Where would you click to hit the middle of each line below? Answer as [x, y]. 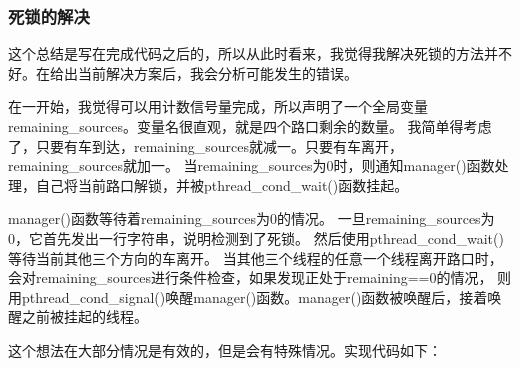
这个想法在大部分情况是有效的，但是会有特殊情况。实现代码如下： [225, 349]
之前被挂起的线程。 [84, 316]
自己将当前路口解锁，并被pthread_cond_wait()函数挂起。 [222, 184]
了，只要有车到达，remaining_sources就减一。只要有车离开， [205, 145]
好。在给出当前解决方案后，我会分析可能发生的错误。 [183, 72]
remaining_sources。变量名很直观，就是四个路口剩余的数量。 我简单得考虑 [250, 126]
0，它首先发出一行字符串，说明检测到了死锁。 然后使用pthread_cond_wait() [256, 237]
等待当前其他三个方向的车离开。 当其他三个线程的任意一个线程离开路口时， [255, 257]
